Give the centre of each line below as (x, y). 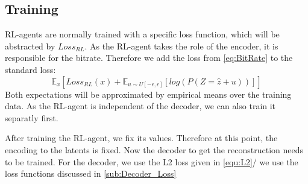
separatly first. (32, 117)
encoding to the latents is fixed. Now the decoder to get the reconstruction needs (154, 149)
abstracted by (30, 46)
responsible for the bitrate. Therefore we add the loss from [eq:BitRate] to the (149, 58)
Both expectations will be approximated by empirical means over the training (148, 94)
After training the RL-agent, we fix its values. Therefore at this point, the (141, 138)
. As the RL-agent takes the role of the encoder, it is (181, 46)
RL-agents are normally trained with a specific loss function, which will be (142, 34)
